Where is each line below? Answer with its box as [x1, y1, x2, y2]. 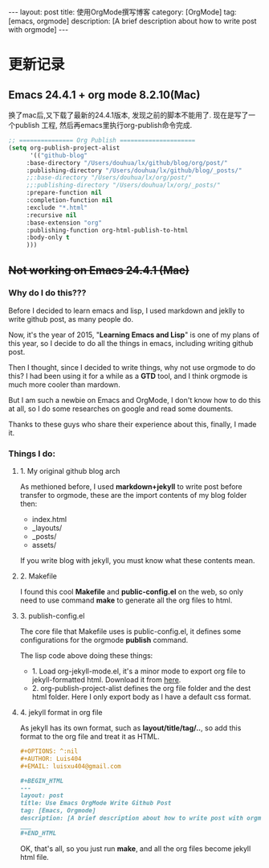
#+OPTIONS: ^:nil [19, 747, 79, 755]
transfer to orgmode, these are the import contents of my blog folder [19, 491, 247, 500]
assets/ [31, 541, 57, 550]
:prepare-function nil [26, 189, 103, 197]
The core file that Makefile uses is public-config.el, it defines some [19, 627, 242, 636]
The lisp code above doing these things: [19, 651, 153, 660]
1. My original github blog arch [19, 467, 120, 476]
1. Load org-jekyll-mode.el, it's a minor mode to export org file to [31, 666, 247, 677]
